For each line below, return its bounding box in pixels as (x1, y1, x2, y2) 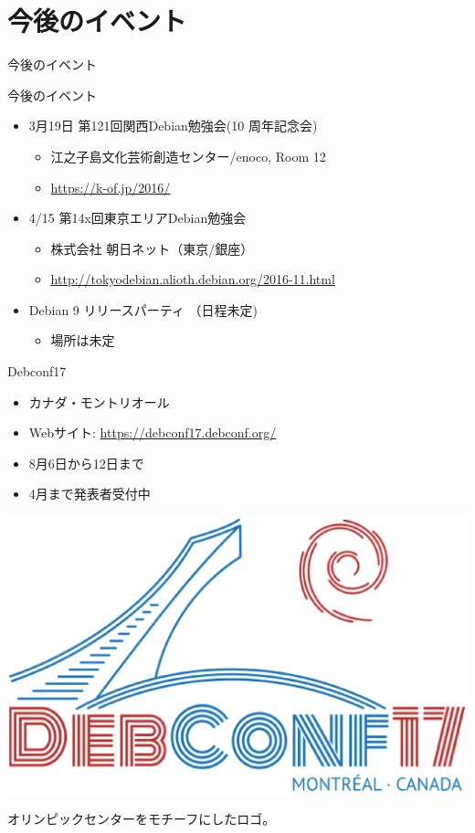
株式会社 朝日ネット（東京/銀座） (50, 238, 254, 258)
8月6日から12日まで (28, 453, 144, 472)
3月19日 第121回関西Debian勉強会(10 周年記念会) (28, 116, 318, 135)
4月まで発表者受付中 (28, 484, 151, 503)
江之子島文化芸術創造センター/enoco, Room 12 (50, 146, 326, 165)
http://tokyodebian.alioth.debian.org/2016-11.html (50, 269, 335, 289)
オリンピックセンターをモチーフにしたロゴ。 (7, 808, 276, 828)
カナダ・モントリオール (28, 392, 170, 411)
